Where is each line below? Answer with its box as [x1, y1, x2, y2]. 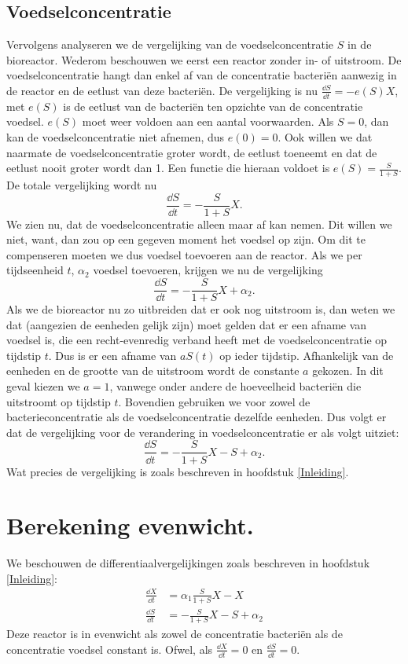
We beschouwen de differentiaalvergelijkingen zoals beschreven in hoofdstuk [6, 555, 370, 571]
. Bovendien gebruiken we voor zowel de [118, 393, 311, 409]
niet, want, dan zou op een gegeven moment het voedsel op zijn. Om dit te [6, 231, 366, 248]
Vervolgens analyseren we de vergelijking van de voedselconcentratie [6, 36, 334, 53]
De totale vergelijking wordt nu [6, 177, 157, 193]
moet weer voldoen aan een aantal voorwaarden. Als [82, 113, 334, 130]
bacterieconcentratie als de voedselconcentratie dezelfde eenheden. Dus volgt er [6, 409, 387, 425]
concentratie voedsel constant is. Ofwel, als [6, 640, 213, 657]
